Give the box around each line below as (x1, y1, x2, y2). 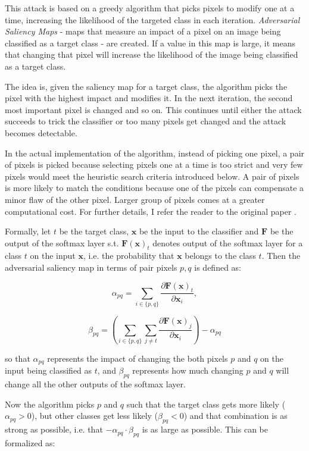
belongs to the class (185, 249, 256, 262)
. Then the (261, 249, 301, 262)
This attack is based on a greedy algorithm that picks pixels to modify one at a (5, 2, 295, 14)
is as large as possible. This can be (142, 423, 268, 436)
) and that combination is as (183, 409, 288, 422)
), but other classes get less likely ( (31, 409, 158, 422)
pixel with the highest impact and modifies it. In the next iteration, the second (5, 92, 293, 104)
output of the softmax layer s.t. (5, 236, 119, 249)
